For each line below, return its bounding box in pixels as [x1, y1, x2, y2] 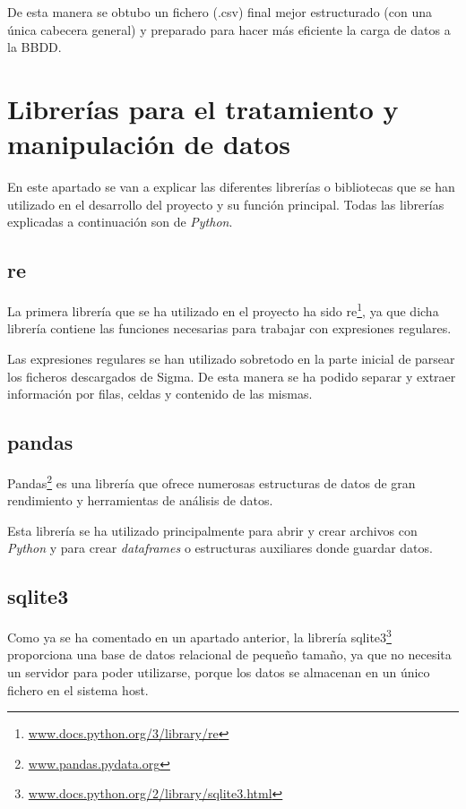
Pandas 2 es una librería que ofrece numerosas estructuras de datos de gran [7, 470, 416, 492]
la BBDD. [7, 38, 62, 56]
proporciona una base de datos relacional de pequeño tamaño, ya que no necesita [7, 645, 452, 664]
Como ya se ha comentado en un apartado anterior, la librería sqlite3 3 [7, 625, 392, 646]
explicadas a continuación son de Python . [7, 212, 233, 231]
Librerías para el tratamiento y [7, 90, 399, 126]
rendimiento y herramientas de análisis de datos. [7, 491, 273, 510]
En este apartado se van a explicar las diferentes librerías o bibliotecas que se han [7, 177, 455, 196]
